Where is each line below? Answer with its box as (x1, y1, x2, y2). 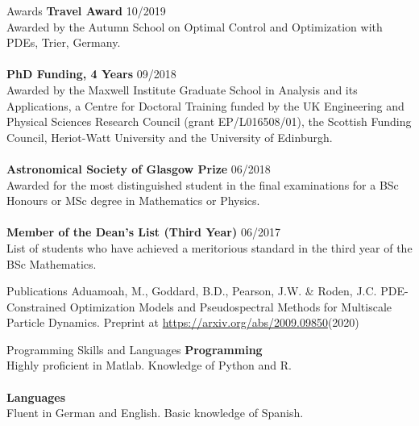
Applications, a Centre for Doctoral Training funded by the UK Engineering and (6, 97, 404, 114)
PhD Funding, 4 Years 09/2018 (6, 65, 176, 82)
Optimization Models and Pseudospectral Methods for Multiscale (69, 298, 392, 315)
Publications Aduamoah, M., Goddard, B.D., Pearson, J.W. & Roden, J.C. (6, 282, 377, 299)
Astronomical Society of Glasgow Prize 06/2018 (6, 160, 271, 177)
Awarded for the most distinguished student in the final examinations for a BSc (6, 176, 399, 193)
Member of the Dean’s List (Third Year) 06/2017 (6, 223, 280, 240)
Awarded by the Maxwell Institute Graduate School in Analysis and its (6, 81, 358, 98)
